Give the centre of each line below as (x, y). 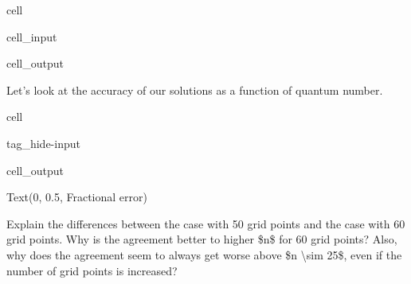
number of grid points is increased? (92, 270)
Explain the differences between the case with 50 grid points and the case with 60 (206, 223)
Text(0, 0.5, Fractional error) (77, 197)
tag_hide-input (43, 143)
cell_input (32, 36)
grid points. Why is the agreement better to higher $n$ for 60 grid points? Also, (202, 239)
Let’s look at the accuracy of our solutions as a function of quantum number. (195, 89)
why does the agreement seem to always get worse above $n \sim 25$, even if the (204, 254)
